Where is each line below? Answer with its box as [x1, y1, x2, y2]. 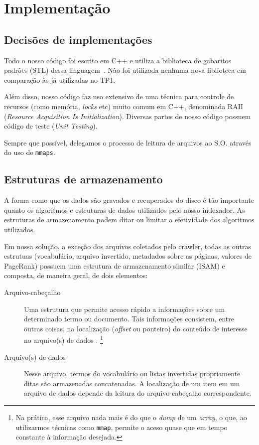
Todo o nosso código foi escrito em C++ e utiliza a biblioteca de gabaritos [4, 55, 232, 65]
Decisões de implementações [4, 31, 152, 47]
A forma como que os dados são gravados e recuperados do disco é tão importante [4, 195, 255, 205]
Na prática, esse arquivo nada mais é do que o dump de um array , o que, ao [15, 412, 247, 422]
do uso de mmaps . [4, 147, 55, 157]
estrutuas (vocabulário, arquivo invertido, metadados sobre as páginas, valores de [4, 251, 252, 261]
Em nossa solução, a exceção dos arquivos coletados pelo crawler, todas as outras [4, 241, 252, 251]
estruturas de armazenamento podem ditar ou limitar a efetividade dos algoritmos [4, 214, 255, 225]
